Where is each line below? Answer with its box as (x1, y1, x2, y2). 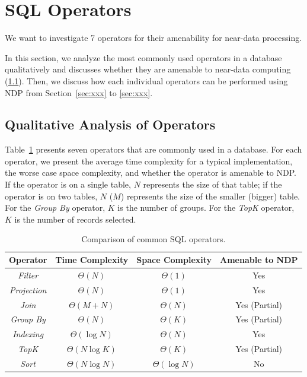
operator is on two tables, (5, 189, 98, 202)
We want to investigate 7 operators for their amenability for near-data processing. (5, 31, 302, 44)
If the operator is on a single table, (5, 178, 131, 191)
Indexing (12, 328, 44, 340)
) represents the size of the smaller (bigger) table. (120, 189, 300, 202)
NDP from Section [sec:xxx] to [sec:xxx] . (5, 86, 153, 99)
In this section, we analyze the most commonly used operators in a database (5, 51, 282, 64)
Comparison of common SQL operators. (81, 233, 226, 245)
